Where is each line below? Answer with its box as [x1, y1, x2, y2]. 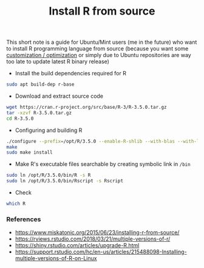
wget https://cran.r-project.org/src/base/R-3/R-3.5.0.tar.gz [6, 105, 167, 111]
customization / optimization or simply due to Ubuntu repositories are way [6, 52, 191, 59]
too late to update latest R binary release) [6, 58, 109, 65]
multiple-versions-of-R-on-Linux [15, 255, 97, 262]
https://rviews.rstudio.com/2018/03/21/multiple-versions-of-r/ [15, 235, 171, 242]
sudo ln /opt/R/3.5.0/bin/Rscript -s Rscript [6, 178, 123, 184]
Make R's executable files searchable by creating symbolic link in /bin [15, 160, 191, 168]
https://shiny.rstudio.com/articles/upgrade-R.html [15, 242, 140, 249]
